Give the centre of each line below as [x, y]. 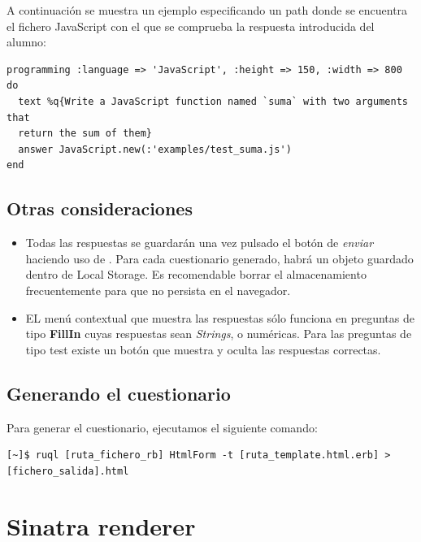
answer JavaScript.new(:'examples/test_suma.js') [155, 149]
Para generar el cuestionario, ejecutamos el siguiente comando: [162, 427]
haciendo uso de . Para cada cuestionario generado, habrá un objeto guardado [219, 258]
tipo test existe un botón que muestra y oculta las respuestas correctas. [203, 349]
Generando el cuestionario [119, 393]
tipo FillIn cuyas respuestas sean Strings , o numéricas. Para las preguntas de [219, 334]
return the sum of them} [85, 134]
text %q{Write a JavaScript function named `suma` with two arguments [213, 101]
